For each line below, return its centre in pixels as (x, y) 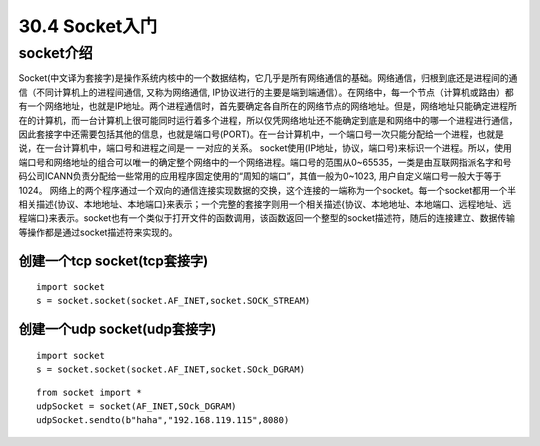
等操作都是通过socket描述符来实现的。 (98, 232)
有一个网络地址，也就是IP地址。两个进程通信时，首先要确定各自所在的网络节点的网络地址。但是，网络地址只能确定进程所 (267, 106)
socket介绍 (56, 53)
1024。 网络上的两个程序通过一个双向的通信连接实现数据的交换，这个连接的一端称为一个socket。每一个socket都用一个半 (267, 190)
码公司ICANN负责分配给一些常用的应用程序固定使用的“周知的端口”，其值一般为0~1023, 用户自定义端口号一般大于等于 (260, 176)
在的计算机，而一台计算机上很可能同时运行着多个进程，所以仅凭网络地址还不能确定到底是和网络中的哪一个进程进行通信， (268, 120)
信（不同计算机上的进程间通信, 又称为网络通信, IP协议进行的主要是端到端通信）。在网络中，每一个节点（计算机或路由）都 (266, 92)
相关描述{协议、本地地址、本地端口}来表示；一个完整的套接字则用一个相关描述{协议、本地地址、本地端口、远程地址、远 (265, 204)
